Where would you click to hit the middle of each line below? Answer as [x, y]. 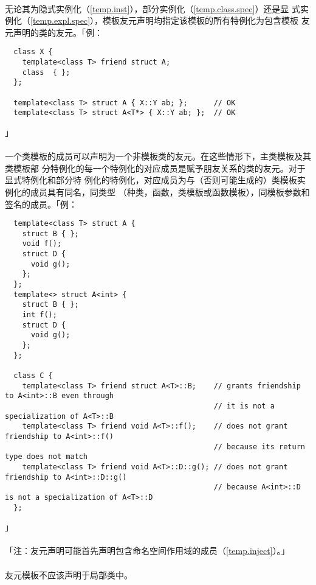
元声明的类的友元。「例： [54, 32]
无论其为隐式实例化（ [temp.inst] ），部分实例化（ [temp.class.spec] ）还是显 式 [153, 8]
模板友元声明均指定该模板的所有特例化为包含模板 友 [206, 20]
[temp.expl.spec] [60, 20]
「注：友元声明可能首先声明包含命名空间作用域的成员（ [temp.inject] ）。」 [147, 551]
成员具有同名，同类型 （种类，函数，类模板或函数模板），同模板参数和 [170, 191]
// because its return [259, 447]
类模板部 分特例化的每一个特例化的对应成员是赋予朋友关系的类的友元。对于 [155, 168]
